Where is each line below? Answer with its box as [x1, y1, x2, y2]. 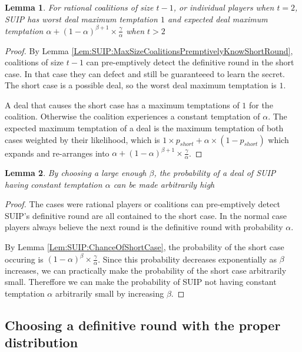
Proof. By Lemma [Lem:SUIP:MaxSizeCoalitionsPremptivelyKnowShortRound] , [5, 44, 293, 57]
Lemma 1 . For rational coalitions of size [5, 1, 154, 13]
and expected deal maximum [167, 12, 268, 25]
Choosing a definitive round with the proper [5, 316, 281, 334]
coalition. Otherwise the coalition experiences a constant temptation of [5, 110, 260, 122]
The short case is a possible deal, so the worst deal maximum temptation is [5, 79, 277, 91]
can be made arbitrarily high [113, 178, 215, 190]
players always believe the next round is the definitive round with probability [5, 221, 283, 233]
